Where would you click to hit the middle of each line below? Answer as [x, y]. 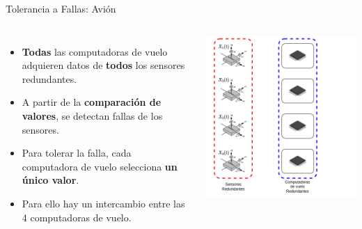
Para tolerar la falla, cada [77, 153]
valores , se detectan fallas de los [92, 115]
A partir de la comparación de [92, 102]
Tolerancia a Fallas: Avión [61, 8]
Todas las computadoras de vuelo [95, 51]
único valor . [50, 180]
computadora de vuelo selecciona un [100, 166]
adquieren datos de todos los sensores [103, 65]
